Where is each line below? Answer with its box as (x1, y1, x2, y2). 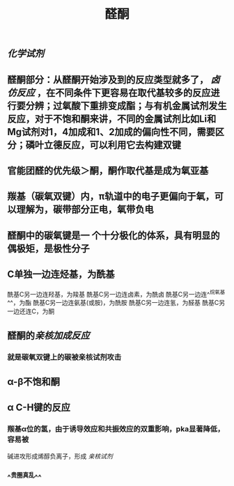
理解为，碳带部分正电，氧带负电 (16, 203, 154, 216)
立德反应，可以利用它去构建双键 (43, 139, 181, 150)
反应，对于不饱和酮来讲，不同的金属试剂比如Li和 (7, 113, 217, 125)
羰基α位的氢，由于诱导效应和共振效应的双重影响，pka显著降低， (7, 424, 225, 434)
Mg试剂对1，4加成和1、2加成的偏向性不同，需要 (7, 126, 216, 138)
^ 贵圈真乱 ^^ (7, 471, 42, 482)
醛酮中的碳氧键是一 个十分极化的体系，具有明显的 (7, 229, 220, 241)
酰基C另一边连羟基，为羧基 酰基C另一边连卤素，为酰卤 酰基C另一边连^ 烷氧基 (7, 288, 226, 298)
